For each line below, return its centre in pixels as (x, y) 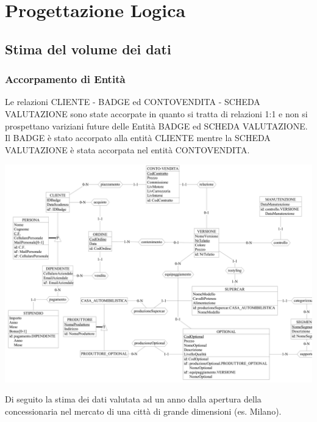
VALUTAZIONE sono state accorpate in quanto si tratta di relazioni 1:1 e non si (156, 113)
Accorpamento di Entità (65, 79)
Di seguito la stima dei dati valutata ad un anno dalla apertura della (133, 399)
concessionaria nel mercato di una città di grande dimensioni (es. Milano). (143, 411)
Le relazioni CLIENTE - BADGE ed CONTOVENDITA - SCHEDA (133, 102)
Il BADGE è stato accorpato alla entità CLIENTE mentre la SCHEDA (138, 138)
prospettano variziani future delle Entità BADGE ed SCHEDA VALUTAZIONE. (156, 126)
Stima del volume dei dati (88, 49)
